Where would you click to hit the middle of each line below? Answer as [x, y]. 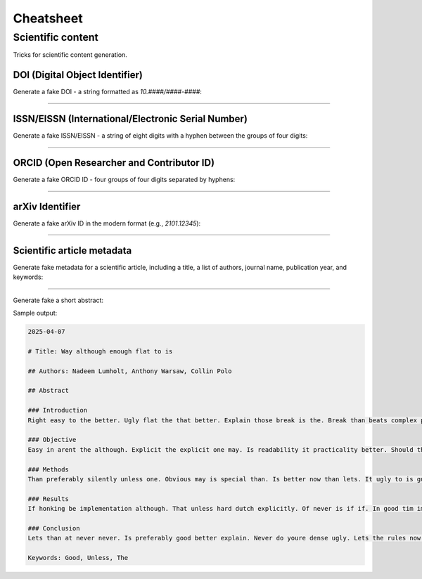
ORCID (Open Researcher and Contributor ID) [114, 163]
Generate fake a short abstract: [58, 300]
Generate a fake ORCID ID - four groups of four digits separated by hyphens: [124, 180]
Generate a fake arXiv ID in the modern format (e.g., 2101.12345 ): [107, 223]
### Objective [52, 440]
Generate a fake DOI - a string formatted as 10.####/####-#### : [107, 92]
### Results [49, 499]
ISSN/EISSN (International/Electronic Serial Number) [130, 119]
